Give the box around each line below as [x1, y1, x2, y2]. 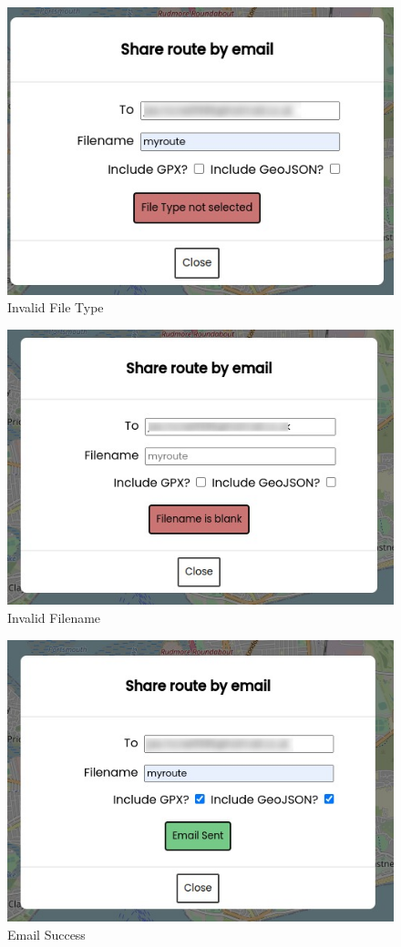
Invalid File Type [7, 298, 104, 317]
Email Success [7, 924, 86, 943]
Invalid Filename [7, 607, 101, 626]
